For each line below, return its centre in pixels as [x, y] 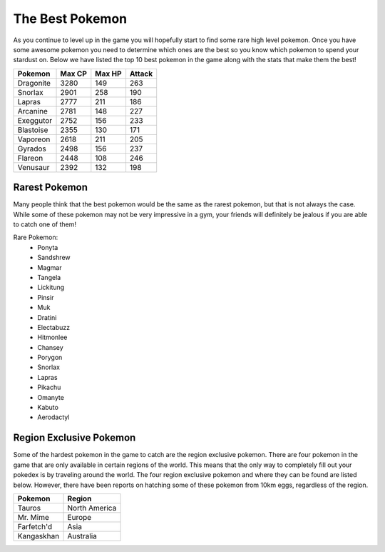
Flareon [30, 158]
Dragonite [34, 83]
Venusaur [34, 167]
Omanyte [51, 397]
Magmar [50, 267]
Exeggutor [35, 120]
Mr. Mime [33, 517]
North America [92, 508]
